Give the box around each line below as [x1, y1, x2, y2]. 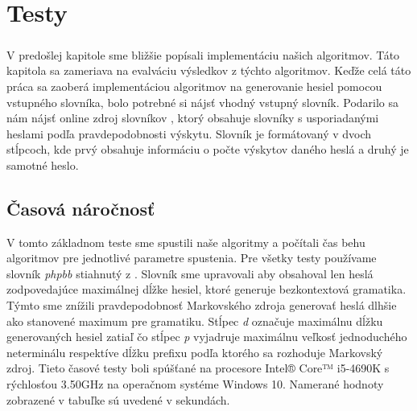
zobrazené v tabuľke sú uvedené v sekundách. [6, 391, 230, 408]
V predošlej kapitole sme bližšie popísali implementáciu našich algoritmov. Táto [6, 46, 400, 63]
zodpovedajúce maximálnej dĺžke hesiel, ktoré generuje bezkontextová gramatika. [6, 281, 407, 298]
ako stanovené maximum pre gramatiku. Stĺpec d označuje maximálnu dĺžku [6, 312, 383, 329]
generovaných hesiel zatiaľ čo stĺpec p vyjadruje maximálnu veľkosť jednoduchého [6, 328, 407, 345]
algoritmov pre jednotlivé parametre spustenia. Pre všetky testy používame [6, 249, 377, 266]
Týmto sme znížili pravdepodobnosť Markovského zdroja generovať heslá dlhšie [6, 297, 397, 314]
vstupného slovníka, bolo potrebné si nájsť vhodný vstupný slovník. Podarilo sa [6, 93, 399, 110]
